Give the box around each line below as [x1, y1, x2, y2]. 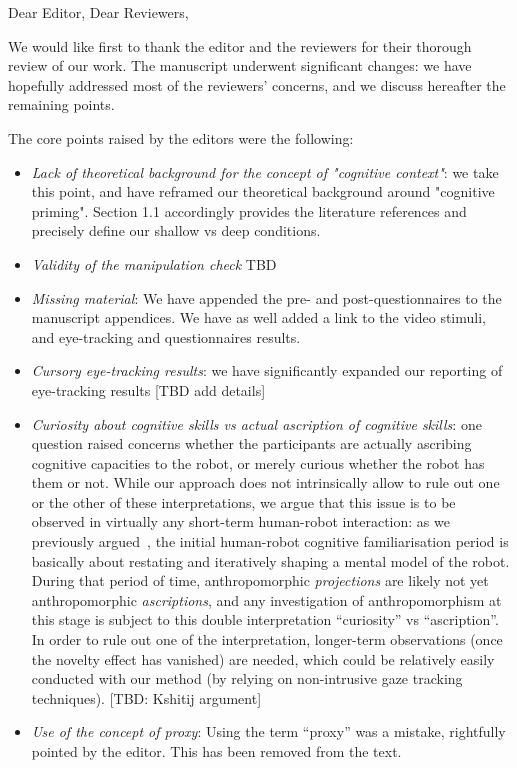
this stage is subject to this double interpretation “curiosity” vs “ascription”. [31, 609, 499, 630]
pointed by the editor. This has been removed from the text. [31, 741, 402, 761]
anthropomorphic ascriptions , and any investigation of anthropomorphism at [31, 589, 502, 610]
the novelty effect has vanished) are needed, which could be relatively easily [31, 648, 495, 669]
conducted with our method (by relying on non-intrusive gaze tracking [31, 668, 463, 689]
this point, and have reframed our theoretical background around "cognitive [31, 181, 495, 202]
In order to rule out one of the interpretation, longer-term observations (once [31, 629, 503, 650]
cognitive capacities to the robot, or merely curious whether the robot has [31, 452, 485, 473]
